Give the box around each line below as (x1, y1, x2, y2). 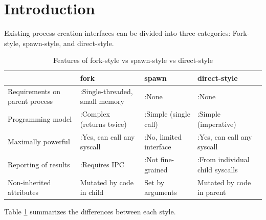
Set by (144, 177, 165, 187)
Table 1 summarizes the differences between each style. (4, 206, 176, 217)
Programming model (8, 113, 72, 124)
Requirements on (8, 85, 60, 96)
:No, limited (144, 131, 182, 142)
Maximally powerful (8, 136, 70, 147)
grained (144, 164, 168, 174)
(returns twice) (80, 118, 127, 129)
